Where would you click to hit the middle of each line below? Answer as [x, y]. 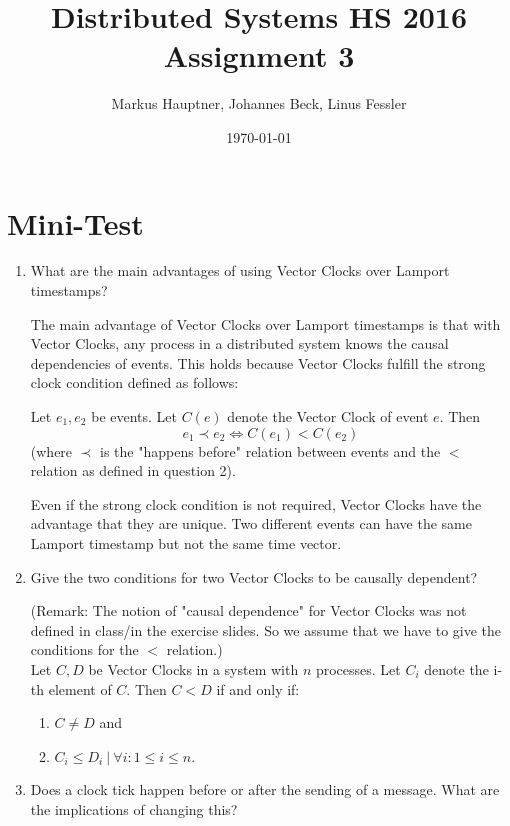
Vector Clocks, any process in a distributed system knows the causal [239, 343]
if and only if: [258, 688]
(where [51, 450]
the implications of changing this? [134, 808]
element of [80, 688]
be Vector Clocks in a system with [193, 668]
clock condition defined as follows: [134, 382]
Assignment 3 [259, 55]
